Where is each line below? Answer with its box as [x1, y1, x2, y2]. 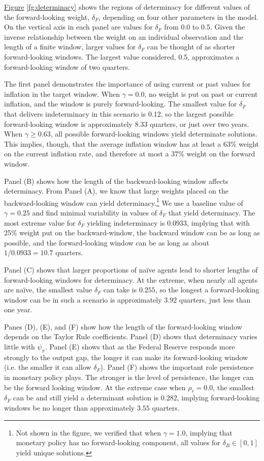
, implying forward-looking [177, 392, 259, 403]
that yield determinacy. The [168, 207, 255, 218]
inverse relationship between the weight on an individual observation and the [4, 31, 243, 42]
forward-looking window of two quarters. [4, 61, 130, 72]
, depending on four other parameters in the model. [98, 11, 258, 22]
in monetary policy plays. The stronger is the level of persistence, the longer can [4, 372, 254, 383]
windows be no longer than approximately [4, 402, 135, 413]
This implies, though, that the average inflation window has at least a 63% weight [4, 138, 259, 149]
